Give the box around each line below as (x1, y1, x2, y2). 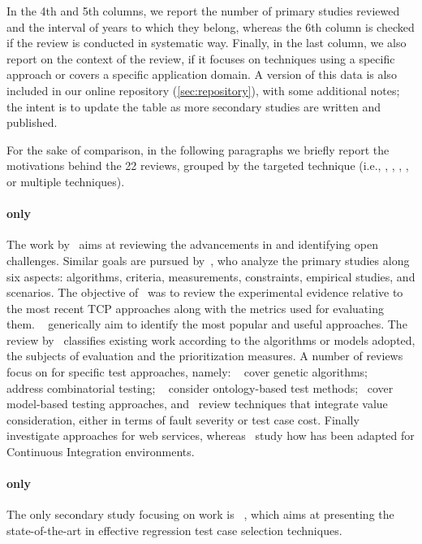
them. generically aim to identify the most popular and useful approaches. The (6, 316, 407, 333)
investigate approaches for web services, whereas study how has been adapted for (6, 427, 415, 444)
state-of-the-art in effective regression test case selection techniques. (6, 522, 342, 539)
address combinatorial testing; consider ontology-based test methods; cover (6, 379, 394, 396)
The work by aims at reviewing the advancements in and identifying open (6, 236, 378, 253)
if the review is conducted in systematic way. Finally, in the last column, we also (6, 34, 407, 51)
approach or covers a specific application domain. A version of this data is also (6, 66, 397, 83)
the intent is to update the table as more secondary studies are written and (6, 98, 381, 115)
